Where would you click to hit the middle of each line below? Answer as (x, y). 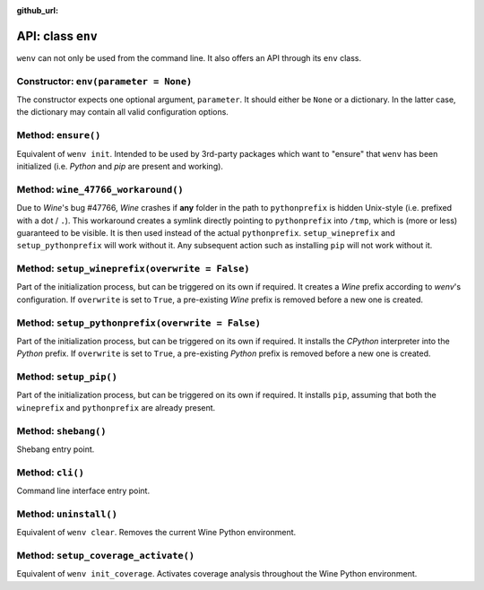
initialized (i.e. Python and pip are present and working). (120, 166)
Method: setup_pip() (67, 377)
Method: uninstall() (67, 514)
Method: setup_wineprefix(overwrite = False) (133, 269)
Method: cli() (51, 473)
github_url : (37, 10)
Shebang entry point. (56, 449)
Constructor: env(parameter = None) (104, 81)
